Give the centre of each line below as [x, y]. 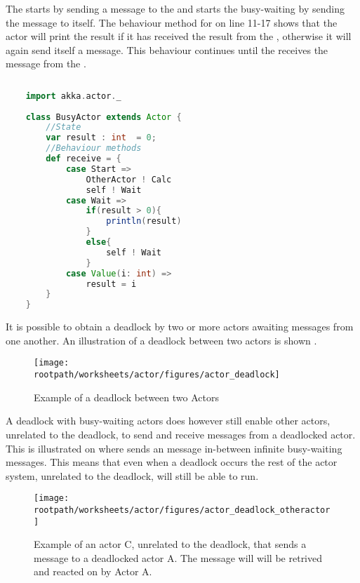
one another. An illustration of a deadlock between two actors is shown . [161, 340]
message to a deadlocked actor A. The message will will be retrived [178, 557]
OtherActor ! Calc [129, 179]
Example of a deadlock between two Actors [126, 397]
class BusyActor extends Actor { [104, 117]
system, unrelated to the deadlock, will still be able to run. [132, 475]
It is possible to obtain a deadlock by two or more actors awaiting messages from [180, 327]
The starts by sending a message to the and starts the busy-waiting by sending [175, 8]
